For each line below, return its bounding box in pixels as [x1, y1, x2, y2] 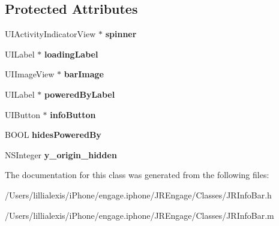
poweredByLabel [44, 88, 115, 100]
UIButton [5, 108, 40, 120]
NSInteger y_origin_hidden [5, 148, 117, 161]
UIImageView [5, 68, 55, 80]
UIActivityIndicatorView [5, 28, 96, 40]
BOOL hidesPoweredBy [5, 128, 101, 141]
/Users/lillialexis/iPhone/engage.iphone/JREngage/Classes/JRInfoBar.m [5, 209, 274, 221]
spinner [105, 28, 137, 40]
